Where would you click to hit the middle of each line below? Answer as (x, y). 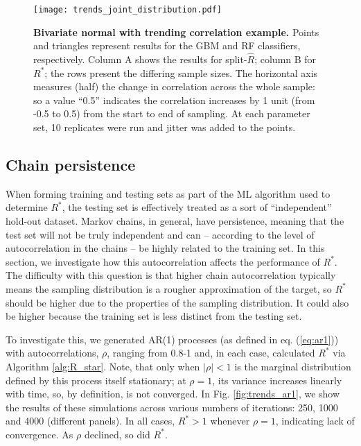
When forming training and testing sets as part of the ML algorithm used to (168, 193)
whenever (230, 421)
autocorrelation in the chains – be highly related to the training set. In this (165, 248)
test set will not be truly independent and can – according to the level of (160, 234)
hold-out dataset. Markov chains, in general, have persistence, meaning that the (175, 221)
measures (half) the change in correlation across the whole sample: (174, 86)
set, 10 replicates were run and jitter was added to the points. (165, 127)
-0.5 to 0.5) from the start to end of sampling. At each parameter (172, 113)
